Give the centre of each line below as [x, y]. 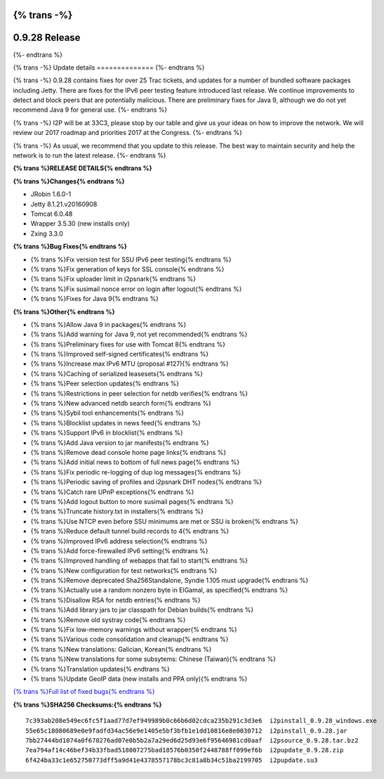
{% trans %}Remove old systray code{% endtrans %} [108, 619]
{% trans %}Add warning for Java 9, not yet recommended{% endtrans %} [139, 335]
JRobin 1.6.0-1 [51, 194]
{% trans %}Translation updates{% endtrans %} [100, 669]
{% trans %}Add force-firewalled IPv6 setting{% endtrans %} [119, 551]
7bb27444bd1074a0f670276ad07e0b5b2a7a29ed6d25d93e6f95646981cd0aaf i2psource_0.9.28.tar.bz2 [192, 740]
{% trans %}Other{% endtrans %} [64, 311]
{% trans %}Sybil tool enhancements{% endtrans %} [107, 413]
